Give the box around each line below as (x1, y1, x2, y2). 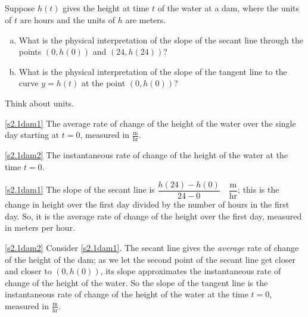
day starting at (5, 128, 60, 141)
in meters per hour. (5, 221, 76, 234)
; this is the (238, 183, 279, 196)
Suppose (5, 2, 35, 14)
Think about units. (5, 96, 74, 109)
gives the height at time (63, 2, 150, 14)
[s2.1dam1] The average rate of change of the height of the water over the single (5, 117, 296, 129)
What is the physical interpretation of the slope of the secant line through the (18, 33, 304, 46)
